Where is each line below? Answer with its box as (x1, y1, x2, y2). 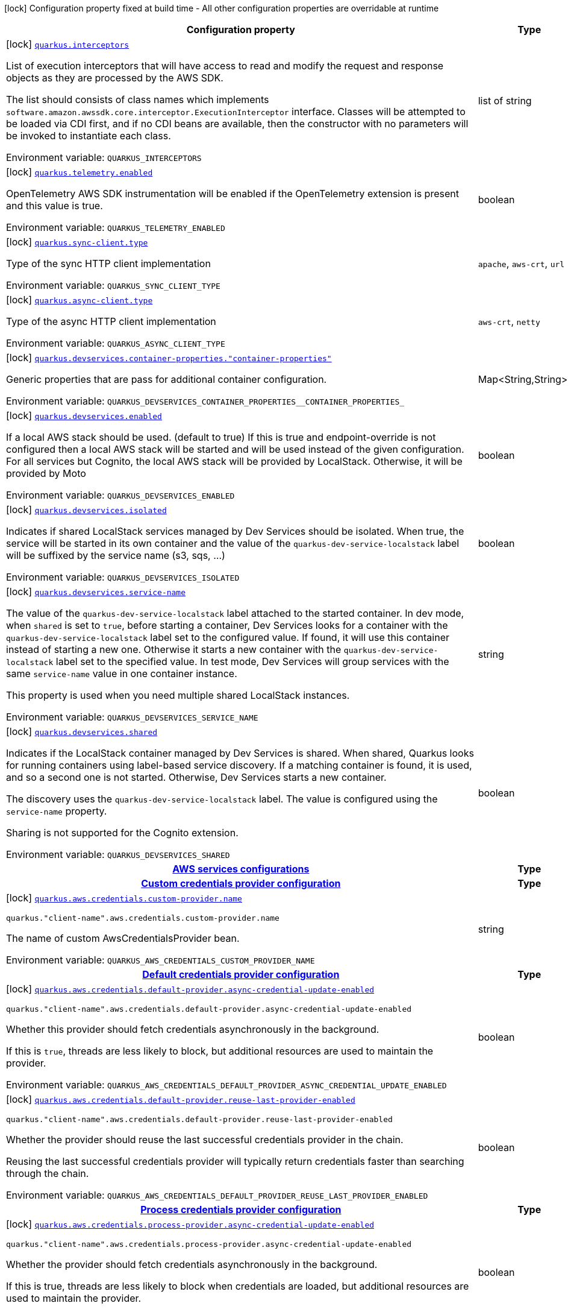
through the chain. (6, 1167, 89, 1179)
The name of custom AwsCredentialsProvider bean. (6, 932, 240, 944)
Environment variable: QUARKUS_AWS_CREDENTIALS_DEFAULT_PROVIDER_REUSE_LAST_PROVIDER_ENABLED (6, 1189, 428, 1201)
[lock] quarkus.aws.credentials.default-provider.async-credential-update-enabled (6, 983, 375, 995)
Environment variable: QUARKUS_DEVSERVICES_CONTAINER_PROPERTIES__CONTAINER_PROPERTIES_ (6, 395, 405, 407)
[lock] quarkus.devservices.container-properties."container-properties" (6, 352, 332, 364)
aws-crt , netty (478, 315, 540, 327)
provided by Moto (6, 467, 86, 479)
